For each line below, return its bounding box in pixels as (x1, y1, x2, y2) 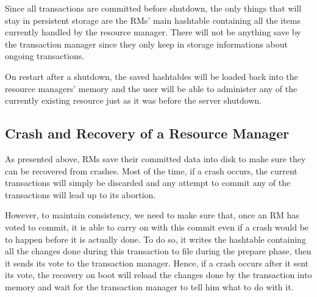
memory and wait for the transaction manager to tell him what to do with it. (5, 280, 294, 293)
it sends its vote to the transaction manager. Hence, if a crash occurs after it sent (5, 256, 309, 269)
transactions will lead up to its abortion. (5, 188, 156, 201)
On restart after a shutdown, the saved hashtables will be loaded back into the (5, 70, 298, 82)
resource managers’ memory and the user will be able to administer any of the (5, 82, 297, 95)
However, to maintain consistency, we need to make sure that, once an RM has (5, 209, 299, 221)
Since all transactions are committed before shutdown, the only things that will (5, 2, 302, 14)
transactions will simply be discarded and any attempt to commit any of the (5, 176, 291, 189)
